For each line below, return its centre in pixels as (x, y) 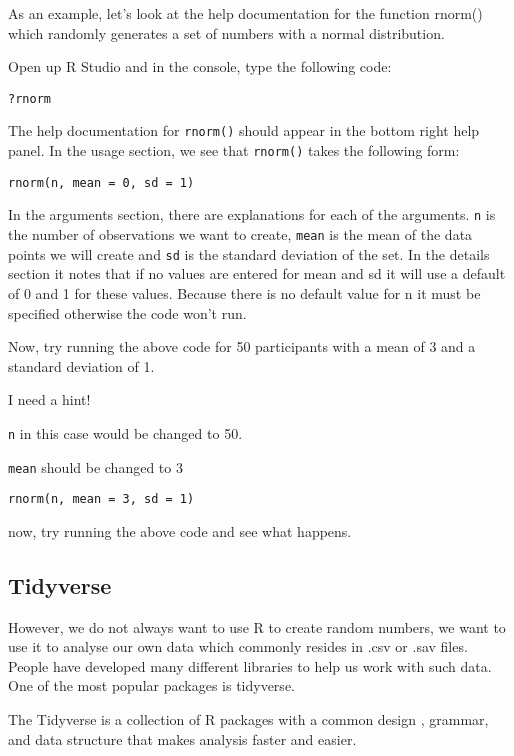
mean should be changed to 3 (95, 466)
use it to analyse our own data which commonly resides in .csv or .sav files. (238, 646)
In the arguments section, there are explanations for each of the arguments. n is (252, 214)
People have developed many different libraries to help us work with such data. (250, 665)
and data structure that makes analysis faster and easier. (182, 738)
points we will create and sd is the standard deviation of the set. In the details (249, 253)
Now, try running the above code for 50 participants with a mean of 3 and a (242, 346)
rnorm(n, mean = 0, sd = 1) (101, 182)
